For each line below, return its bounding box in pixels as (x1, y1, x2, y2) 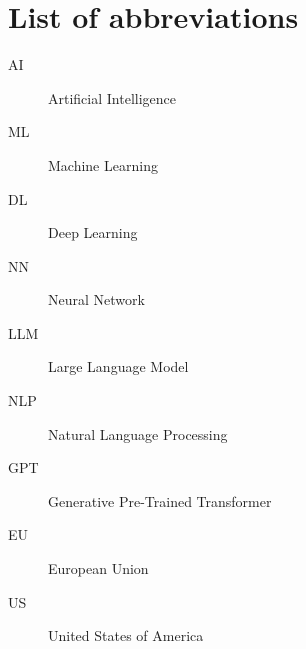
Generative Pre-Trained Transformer (48, 490, 272, 511)
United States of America (48, 625, 204, 646)
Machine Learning (48, 154, 158, 175)
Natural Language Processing (48, 423, 228, 444)
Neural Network (48, 289, 145, 310)
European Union (48, 558, 149, 579)
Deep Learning (48, 222, 138, 243)
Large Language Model (48, 356, 189, 377)
